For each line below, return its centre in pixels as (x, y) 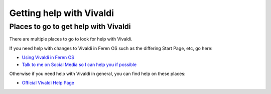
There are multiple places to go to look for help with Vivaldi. (71, 39)
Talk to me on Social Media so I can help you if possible (79, 64)
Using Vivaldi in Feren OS (48, 57)
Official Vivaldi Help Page (48, 83)
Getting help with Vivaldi (62, 13)
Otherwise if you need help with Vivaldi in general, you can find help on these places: (97, 73)
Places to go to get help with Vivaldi (70, 26)
